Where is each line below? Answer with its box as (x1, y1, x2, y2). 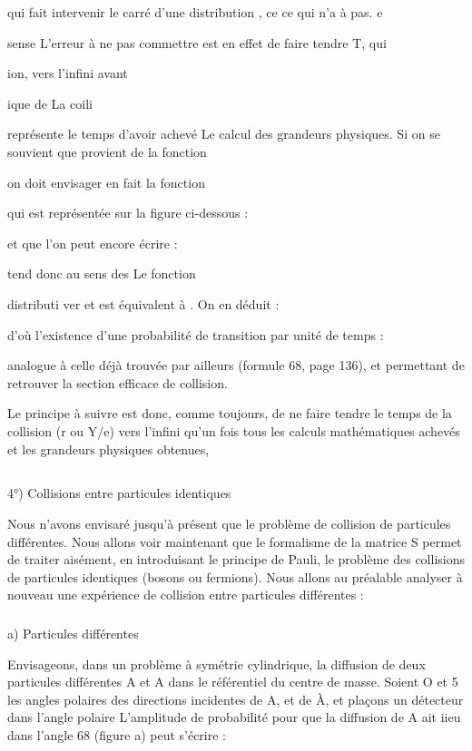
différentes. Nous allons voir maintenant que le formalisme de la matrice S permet (7, 532, 462, 551)
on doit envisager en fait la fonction (7, 172, 205, 191)
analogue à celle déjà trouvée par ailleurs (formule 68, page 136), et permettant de (7, 356, 465, 375)
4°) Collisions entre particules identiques (7, 483, 231, 502)
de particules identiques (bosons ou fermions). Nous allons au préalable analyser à (7, 567, 463, 586)
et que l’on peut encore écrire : (7, 233, 178, 252)
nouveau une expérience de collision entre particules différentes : (7, 585, 364, 604)
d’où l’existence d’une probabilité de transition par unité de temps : (7, 325, 384, 344)
